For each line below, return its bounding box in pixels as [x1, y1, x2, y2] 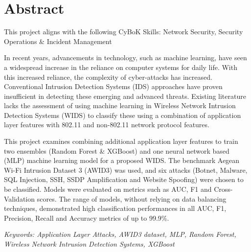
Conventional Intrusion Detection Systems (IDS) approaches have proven [4, 81, 223, 92]
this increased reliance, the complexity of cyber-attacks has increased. [4, 71, 212, 82]
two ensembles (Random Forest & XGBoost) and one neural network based [4, 145, 229, 156]
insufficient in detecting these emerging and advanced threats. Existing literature [4, 91, 246, 101]
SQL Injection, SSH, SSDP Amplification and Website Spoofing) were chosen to [4, 174, 244, 184]
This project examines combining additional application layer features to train [4, 136, 238, 146]
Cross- [214, 184, 233, 194]
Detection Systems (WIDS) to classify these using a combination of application [4, 110, 241, 120]
